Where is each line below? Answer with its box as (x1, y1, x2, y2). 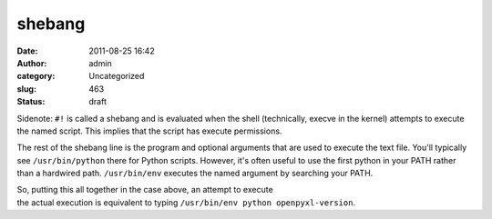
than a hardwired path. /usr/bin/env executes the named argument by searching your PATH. (16, 168, 374, 179)
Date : (16, 45, 38, 56)
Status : (16, 96, 46, 107)
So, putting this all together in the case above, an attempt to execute (16, 184, 273, 195)
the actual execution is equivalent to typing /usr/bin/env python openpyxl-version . (16, 196, 355, 208)
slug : (16, 83, 36, 95)
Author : (16, 57, 47, 68)
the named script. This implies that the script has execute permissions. (16, 125, 282, 136)
